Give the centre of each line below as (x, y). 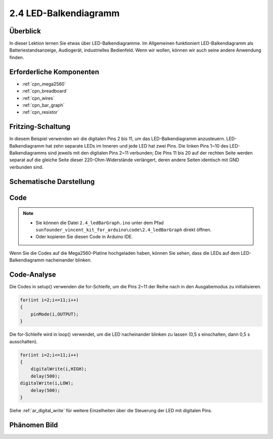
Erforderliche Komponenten (54, 72)
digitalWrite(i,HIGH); (59, 369)
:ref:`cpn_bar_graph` (43, 105)
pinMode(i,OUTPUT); (55, 314)
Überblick (25, 31)
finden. (17, 57)
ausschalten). (24, 341)
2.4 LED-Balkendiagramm (64, 13)
